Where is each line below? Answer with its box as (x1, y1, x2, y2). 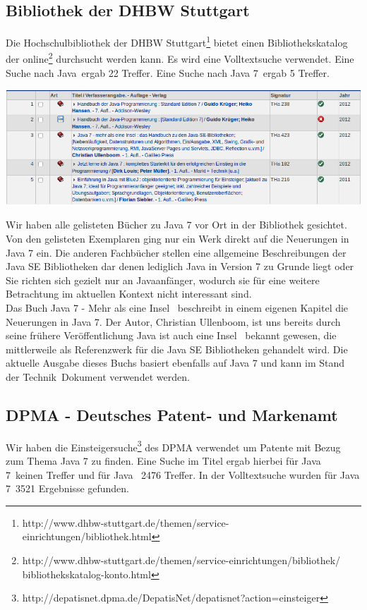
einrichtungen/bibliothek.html (22, 529, 152, 544)
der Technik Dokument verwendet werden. (6, 369, 190, 384)
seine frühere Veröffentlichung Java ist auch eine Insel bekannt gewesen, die (6, 328, 337, 343)
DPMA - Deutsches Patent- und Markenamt (6, 403, 338, 425)
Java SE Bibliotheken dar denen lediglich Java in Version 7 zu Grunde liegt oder (6, 259, 354, 274)
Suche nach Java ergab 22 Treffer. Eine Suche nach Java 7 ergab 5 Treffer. (6, 65, 330, 80)
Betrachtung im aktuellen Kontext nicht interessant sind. (6, 286, 252, 301)
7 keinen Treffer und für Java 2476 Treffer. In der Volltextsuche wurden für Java (6, 467, 360, 482)
